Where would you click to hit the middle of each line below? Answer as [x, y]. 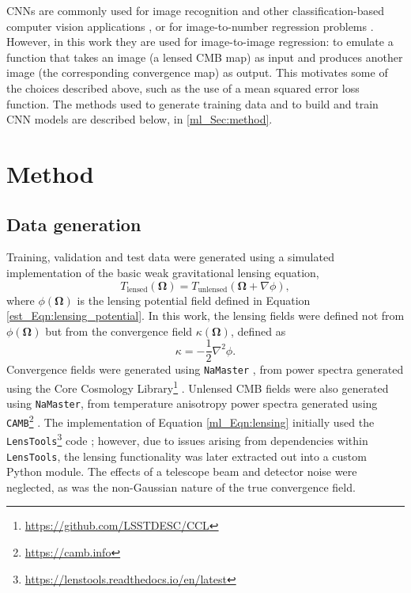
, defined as [258, 331]
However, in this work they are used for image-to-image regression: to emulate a [200, 42]
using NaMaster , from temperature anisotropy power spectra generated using [192, 403]
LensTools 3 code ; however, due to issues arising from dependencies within [187, 439]
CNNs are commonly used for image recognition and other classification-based [196, 10]
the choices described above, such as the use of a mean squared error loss [183, 87]
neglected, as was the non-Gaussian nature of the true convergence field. [181, 487]
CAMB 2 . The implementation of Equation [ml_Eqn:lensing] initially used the [190, 420]
